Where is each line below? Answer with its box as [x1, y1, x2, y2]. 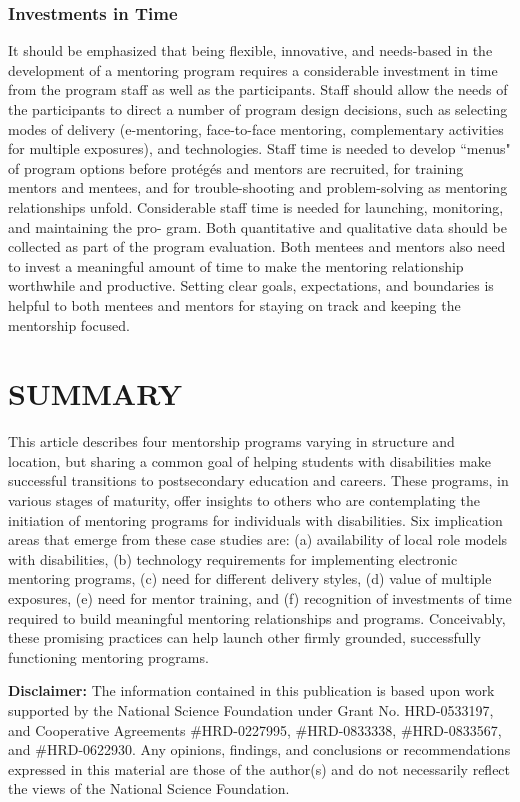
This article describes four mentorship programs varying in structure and [8, 431, 455, 452]
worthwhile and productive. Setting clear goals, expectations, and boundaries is [8, 275, 494, 296]
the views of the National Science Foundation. [8, 778, 290, 799]
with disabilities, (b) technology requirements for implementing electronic [8, 548, 458, 569]
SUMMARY [8, 373, 182, 414]
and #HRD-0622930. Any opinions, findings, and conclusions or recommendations [8, 739, 511, 760]
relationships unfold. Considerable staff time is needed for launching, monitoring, [8, 196, 504, 217]
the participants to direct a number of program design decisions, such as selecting [8, 99, 508, 119]
